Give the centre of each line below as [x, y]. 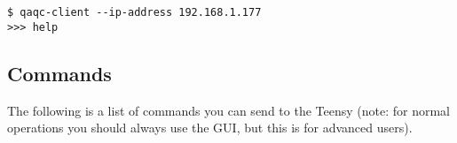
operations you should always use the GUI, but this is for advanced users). [210, 128]
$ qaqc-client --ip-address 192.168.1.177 [134, 12]
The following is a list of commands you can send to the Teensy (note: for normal [228, 110]
